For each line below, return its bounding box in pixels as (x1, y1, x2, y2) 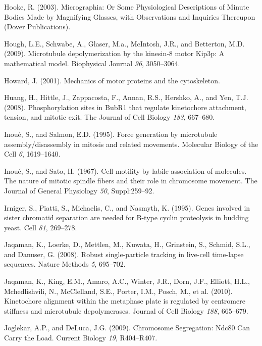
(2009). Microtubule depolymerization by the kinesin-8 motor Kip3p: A (4, 48, 225, 59)
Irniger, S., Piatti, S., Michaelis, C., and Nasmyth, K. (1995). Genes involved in (4, 202, 250, 213)
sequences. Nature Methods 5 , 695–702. (4, 259, 126, 269)
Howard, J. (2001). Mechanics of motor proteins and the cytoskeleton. (4, 75, 220, 85)
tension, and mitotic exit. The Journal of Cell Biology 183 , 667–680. (4, 112, 215, 122)
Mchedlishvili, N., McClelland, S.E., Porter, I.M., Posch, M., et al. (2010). (4, 285, 233, 296)
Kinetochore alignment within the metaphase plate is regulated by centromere (4, 295, 245, 306)
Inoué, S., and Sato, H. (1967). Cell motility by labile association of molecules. (4, 165, 247, 176)
